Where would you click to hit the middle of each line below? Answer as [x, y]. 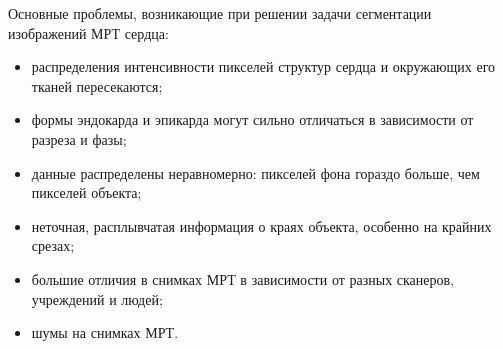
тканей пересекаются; [97, 85]
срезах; [53, 245]
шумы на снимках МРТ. [105, 332]
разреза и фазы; [79, 138]
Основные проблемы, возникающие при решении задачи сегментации [220, 13]
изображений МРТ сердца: [88, 32]
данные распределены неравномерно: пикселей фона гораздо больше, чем [255, 172]
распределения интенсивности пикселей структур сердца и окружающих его [263, 66]
